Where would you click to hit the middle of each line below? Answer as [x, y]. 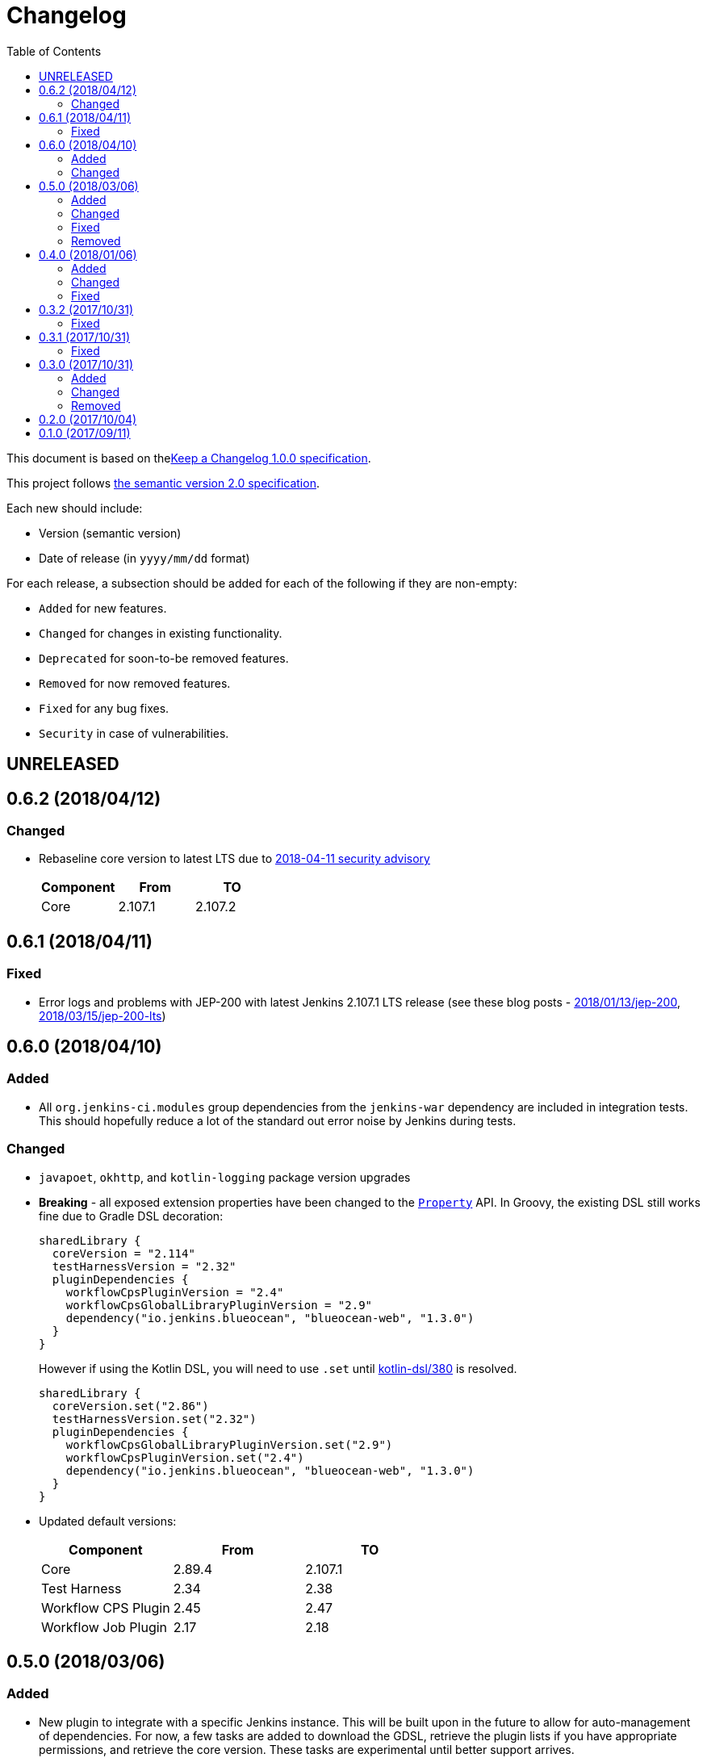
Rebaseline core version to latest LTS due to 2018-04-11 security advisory [234, 859]
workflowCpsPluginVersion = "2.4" [175, 1292]
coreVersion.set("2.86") [130, 1406]
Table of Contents [54, 51]
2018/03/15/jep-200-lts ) [102, 1015]
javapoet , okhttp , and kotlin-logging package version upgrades [225, 1177]
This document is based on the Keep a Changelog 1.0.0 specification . [189, 458]
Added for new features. [103, 608]
